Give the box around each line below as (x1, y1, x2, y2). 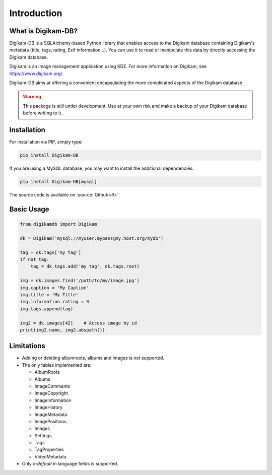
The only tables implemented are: (22, 362, 92, 368)
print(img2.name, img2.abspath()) (20, 327, 105, 332)
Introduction (9, 8, 62, 19)
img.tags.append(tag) (20, 306, 74, 312)
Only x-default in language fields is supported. (22, 461, 118, 467)
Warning (23, 94, 41, 100)
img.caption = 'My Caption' (20, 285, 89, 291)
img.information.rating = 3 (20, 299, 89, 305)
